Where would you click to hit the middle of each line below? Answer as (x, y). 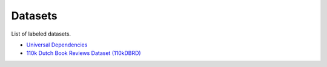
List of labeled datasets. (41, 34)
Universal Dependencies (57, 45)
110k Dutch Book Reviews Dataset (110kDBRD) (84, 53)
